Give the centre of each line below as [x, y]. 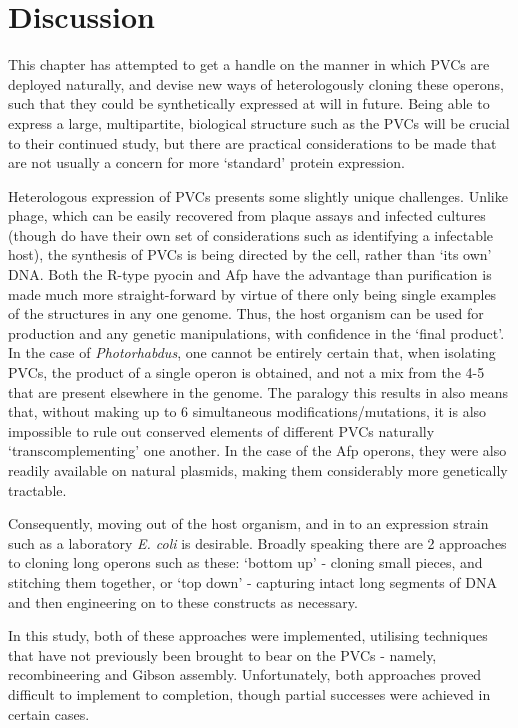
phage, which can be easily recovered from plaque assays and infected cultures [247, 215]
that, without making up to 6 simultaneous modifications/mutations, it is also [247, 411]
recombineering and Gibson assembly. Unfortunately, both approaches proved [245, 674]
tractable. [37, 489]
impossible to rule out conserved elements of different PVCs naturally [221, 430]
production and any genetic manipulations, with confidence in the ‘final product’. [256, 332]
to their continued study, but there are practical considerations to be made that [252, 142]
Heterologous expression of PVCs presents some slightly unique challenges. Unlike [258, 195]
